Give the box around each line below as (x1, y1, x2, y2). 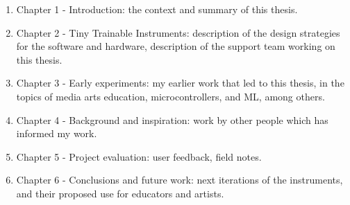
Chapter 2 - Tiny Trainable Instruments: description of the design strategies (16, 25, 340, 39)
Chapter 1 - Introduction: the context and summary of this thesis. (16, 2, 298, 16)
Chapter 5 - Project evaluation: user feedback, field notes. (16, 149, 262, 163)
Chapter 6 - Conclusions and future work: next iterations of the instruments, (16, 172, 343, 187)
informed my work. (16, 126, 97, 141)
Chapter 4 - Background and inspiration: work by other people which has (16, 112, 328, 127)
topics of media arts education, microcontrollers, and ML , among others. (16, 89, 325, 103)
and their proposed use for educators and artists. (16, 186, 224, 200)
